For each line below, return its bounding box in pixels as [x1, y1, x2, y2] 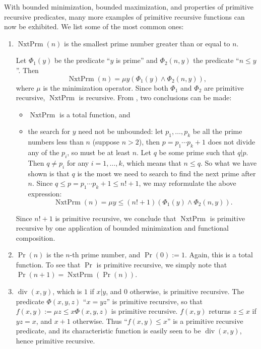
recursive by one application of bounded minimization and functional [16, 223, 229, 233]
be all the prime [192, 126, 242, 136]
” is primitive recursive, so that [106, 296, 203, 306]
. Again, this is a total [184, 249, 253, 260]
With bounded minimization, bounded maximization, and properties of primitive [4, 2, 253, 12]
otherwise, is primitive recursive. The [129, 286, 244, 297]
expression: [28, 188, 62, 198]
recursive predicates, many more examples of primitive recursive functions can [4, 11, 245, 22]
